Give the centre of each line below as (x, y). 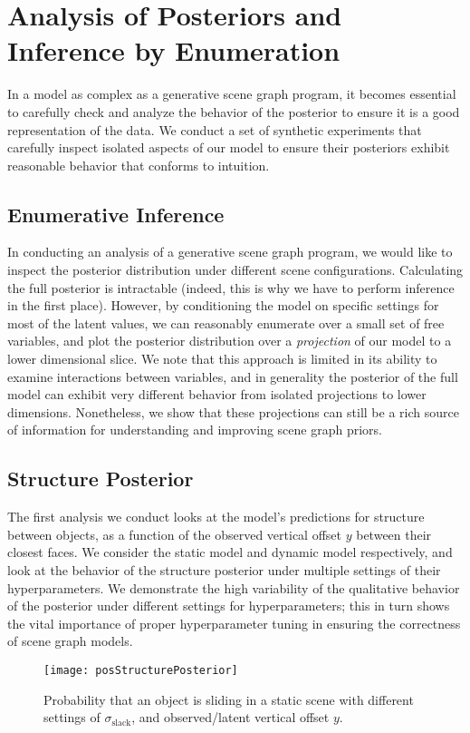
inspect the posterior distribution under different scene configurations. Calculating (235, 270)
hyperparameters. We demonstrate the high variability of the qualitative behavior (234, 587)
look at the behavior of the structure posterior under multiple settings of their (224, 570)
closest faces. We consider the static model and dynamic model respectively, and (230, 552)
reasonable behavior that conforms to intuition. (139, 165)
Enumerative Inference (116, 214)
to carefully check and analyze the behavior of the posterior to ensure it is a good (234, 111)
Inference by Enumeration (174, 50)
